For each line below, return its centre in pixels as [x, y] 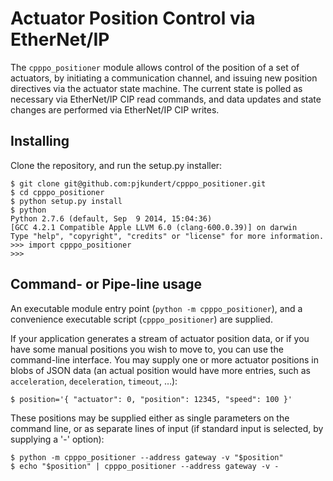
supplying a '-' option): [57, 439]
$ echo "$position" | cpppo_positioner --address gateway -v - [145, 466]
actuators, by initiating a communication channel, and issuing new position [164, 78]
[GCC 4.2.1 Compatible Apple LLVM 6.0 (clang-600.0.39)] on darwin [154, 227]
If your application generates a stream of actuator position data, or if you [160, 338]
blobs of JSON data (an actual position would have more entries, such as [160, 370]
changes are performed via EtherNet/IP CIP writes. [115, 109]
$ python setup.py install [66, 201]
